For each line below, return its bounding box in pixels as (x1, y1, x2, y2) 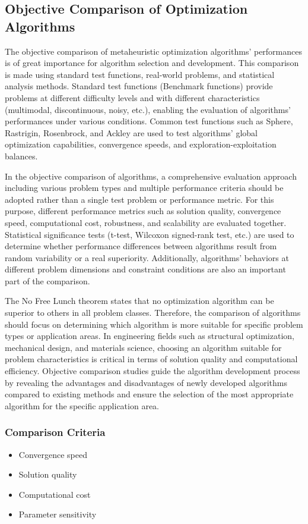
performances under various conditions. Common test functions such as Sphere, (5, 115, 293, 127)
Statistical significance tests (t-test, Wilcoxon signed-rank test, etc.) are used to (5, 228, 294, 240)
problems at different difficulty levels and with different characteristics (5, 91, 260, 103)
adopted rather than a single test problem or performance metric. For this (5, 193, 274, 205)
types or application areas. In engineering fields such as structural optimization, (5, 330, 294, 342)
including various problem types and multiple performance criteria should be (5, 181, 284, 194)
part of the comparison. (5, 274, 90, 287)
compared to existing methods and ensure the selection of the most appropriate (5, 388, 294, 400)
